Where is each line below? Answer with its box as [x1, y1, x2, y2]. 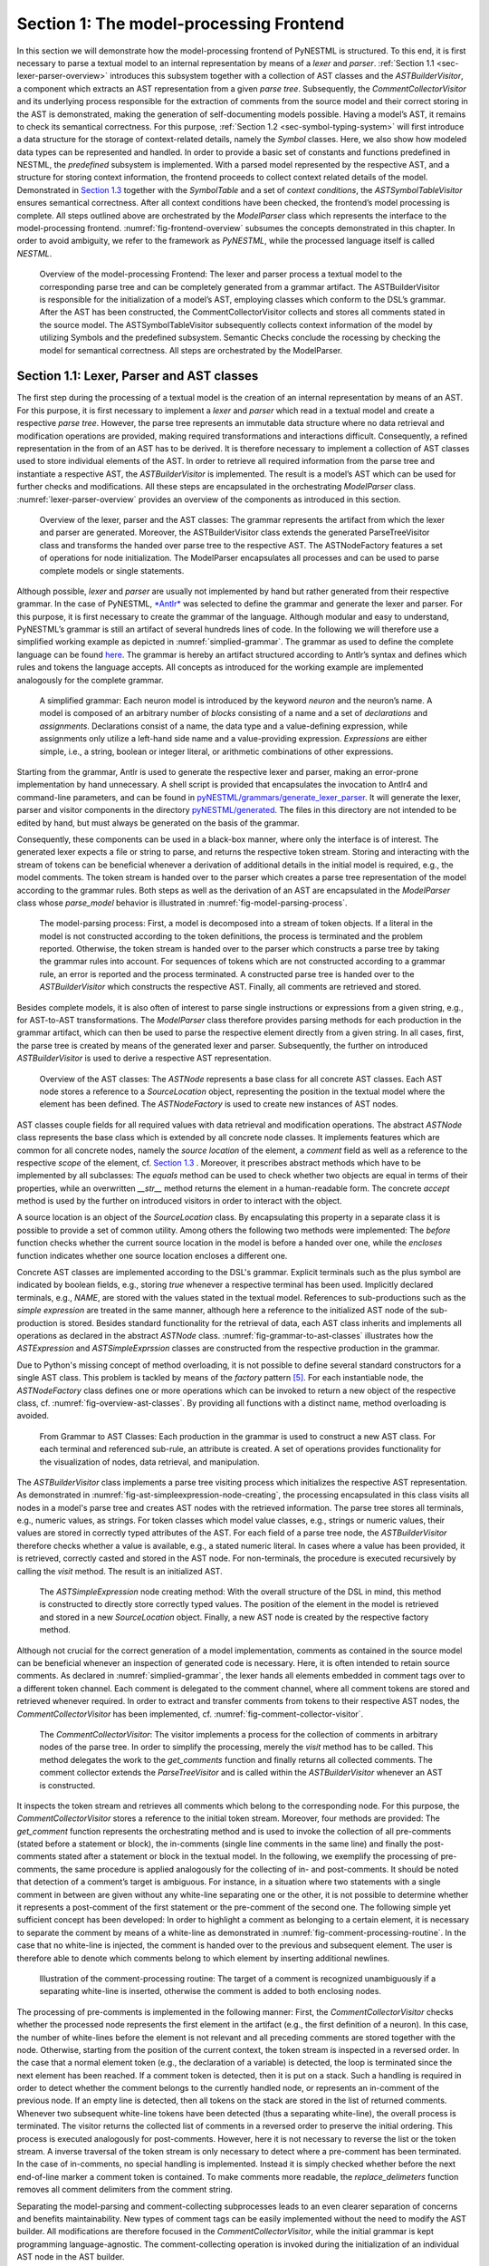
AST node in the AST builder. [16, 2251, 125, 2262]
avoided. [16, 1410, 50, 1421]
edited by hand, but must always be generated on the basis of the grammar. [16, 817, 301, 828]
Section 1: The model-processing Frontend [16, 14, 345, 34]
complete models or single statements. [39, 565, 185, 576]
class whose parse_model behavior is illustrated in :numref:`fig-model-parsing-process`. [16, 897, 348, 908]
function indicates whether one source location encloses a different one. [16, 1250, 288, 1261]
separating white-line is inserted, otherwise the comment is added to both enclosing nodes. [39, 1986, 382, 1997]
